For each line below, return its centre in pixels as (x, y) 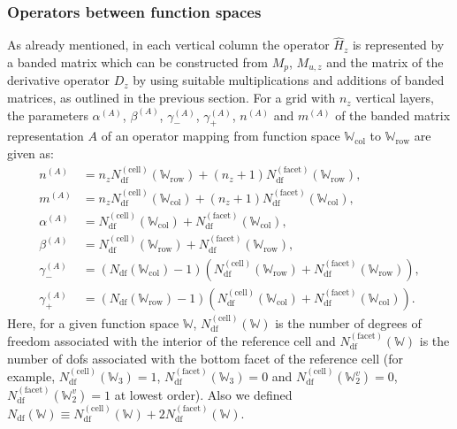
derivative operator (59, 80)
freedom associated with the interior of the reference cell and (171, 341)
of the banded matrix (393, 115)
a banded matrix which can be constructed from (137, 62)
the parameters (48, 115)
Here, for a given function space (93, 322)
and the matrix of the (385, 62)
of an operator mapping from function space (221, 136)
